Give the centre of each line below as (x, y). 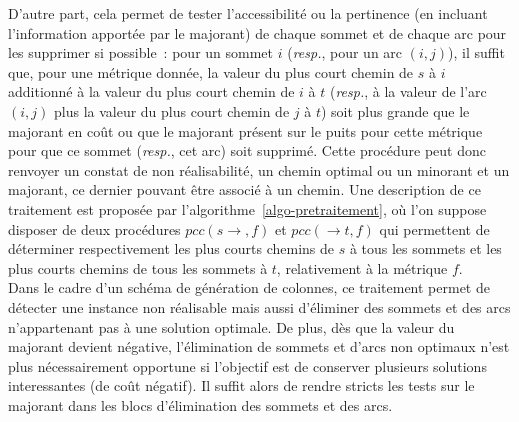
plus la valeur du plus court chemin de (171, 110)
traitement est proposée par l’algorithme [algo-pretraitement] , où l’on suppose (247, 208)
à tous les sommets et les (425, 248)
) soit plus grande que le (395, 110)
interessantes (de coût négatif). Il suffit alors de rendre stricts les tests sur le (241, 385)
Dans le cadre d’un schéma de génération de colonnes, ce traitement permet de (249, 287)
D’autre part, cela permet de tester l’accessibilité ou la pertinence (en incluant (248, 13)
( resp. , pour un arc (345, 52)
